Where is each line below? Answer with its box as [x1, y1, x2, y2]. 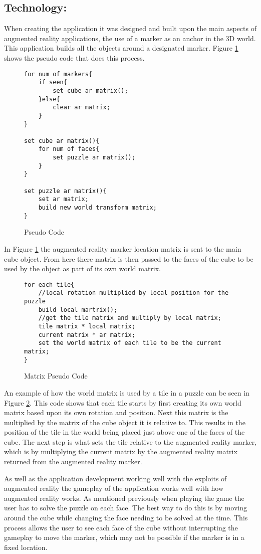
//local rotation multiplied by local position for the [38, 289, 229, 297]
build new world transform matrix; [38, 204, 157, 212]
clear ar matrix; [53, 104, 110, 111]
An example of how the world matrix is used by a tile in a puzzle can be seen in [4, 387, 249, 398]
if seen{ [38, 79, 67, 86]
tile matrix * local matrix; [38, 323, 135, 330]
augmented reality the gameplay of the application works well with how [4, 483, 224, 493]
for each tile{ [24, 281, 75, 288]
